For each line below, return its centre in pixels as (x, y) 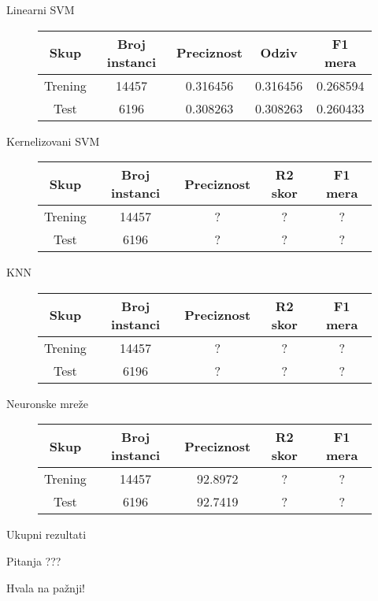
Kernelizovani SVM (53, 141)
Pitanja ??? (34, 560)
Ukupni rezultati (46, 534)
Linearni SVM (41, 9)
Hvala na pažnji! (46, 587)
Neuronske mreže (47, 403)
